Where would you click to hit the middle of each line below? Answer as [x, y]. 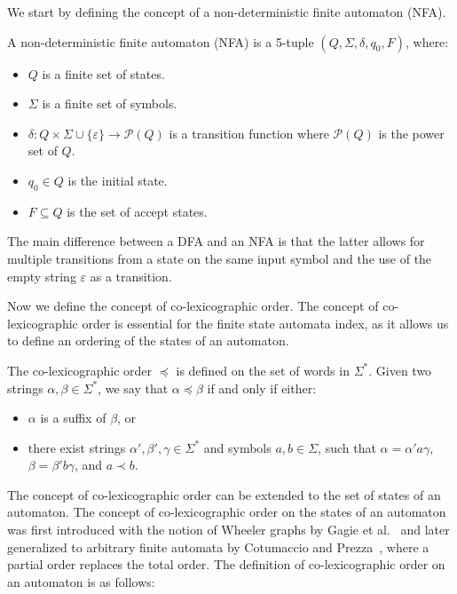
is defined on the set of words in [263, 370]
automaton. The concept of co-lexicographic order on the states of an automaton [227, 512]
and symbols [237, 447]
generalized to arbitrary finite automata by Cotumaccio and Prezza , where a [218, 546]
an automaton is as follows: [81, 581]
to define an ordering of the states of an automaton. [148, 341]
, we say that [133, 388]
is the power [411, 133]
